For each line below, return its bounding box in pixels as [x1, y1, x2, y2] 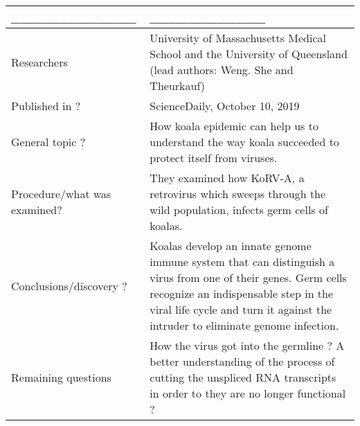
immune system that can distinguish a [150, 254, 335, 269]
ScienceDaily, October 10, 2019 [150, 98, 300, 114]
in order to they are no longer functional [150, 385, 346, 401]
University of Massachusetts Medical [150, 30, 327, 46]
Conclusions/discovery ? [11, 277, 127, 294]
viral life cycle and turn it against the [150, 301, 332, 317]
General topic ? [11, 134, 86, 150]
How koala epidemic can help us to [150, 118, 318, 134]
